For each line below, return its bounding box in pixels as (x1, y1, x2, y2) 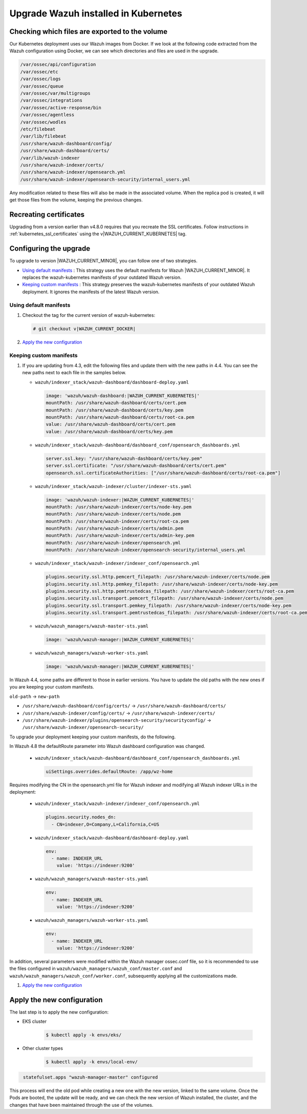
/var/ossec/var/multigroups (20, 90, 91, 96)
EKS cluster (22, 1018, 47, 1025)
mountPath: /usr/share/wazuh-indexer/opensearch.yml (46, 540, 181, 545)
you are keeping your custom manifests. (9, 684, 94, 690)
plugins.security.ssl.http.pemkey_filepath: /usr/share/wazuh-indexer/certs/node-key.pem (46, 581, 278, 587)
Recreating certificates (9, 210, 84, 219)
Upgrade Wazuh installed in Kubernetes (9, 8, 183, 19)
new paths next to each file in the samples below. (22, 370, 126, 376)
